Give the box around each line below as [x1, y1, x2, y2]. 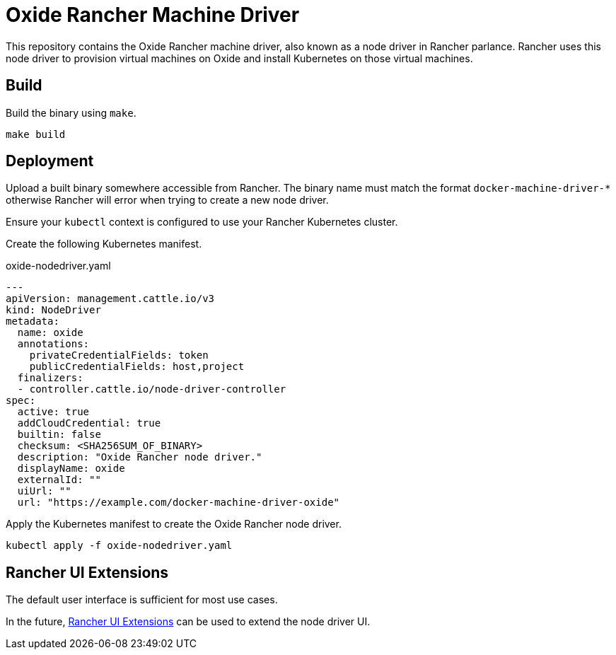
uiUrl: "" [17, 485, 71, 497]
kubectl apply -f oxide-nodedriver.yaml [6, 540, 233, 552]
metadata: [6, 315, 59, 327]
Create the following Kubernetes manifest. [6, 238, 202, 250]
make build [6, 128, 66, 140]
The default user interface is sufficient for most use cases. [6, 593, 278, 606]
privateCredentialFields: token [29, 349, 209, 361]
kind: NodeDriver [6, 304, 101, 316]
